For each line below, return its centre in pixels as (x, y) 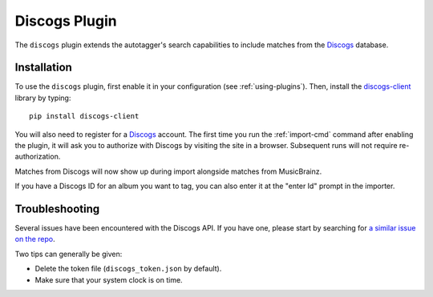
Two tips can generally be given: (69, 254)
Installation (43, 68)
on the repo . (35, 239)
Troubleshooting (57, 209)
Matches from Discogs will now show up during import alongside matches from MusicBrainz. (168, 171)
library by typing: (43, 98)
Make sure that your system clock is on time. (109, 279)
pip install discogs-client (84, 116)
